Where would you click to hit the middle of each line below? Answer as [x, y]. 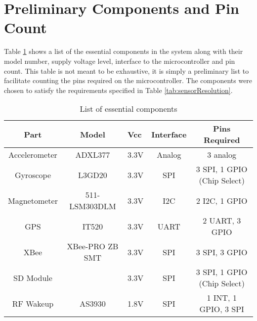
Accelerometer [33, 155]
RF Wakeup [33, 303]
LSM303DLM [93, 206]
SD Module [33, 277]
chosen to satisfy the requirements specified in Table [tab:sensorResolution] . [118, 90]
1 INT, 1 [222, 298]
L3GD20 [93, 175]
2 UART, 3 [222, 221]
